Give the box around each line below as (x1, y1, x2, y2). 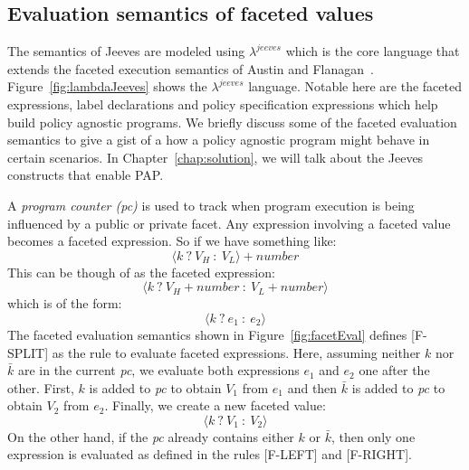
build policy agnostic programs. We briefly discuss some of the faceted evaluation (7, 112, 457, 131)
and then (287, 378, 338, 397)
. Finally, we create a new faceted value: (104, 396, 326, 415)
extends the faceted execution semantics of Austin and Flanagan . (7, 59, 374, 78)
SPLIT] (7, 343, 49, 362)
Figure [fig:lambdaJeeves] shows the (7, 77, 207, 96)
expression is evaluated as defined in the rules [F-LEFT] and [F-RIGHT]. (7, 445, 413, 464)
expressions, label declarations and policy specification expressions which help (7, 94, 438, 113)
